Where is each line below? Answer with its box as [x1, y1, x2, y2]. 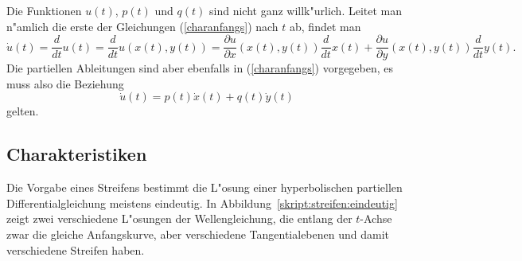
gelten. [6, 103, 39, 119]
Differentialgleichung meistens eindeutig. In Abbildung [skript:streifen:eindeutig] [6, 194, 398, 211]
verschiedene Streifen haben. [6, 241, 145, 258]
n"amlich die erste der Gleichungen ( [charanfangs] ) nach [6, 18, 279, 34]
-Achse [360, 210, 392, 227]
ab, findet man [290, 18, 361, 34]
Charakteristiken [6, 142, 147, 166]
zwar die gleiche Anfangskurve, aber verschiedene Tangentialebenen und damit [6, 226, 389, 243]
